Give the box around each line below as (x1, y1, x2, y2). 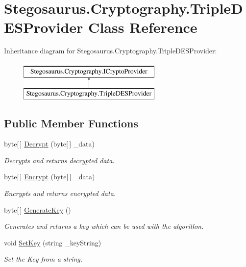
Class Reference (88, 17, 197, 37)
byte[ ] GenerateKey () (4, 204, 71, 215)
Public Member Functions (4, 116, 138, 131)
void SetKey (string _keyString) (4, 237, 101, 247)
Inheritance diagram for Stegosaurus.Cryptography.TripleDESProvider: (4, 46, 217, 56)
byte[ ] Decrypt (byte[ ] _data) (4, 139, 95, 149)
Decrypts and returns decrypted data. (4, 155, 115, 165)
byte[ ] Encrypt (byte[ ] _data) (4, 171, 95, 182)
